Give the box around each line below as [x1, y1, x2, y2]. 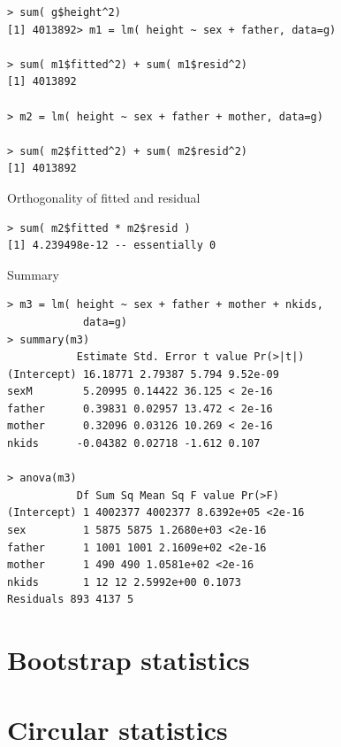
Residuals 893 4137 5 [7, 593, 134, 606]
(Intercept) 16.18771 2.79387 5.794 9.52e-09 [7, 367, 279, 381]
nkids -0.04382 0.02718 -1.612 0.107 [7, 437, 261, 451]
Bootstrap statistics [7, 642, 250, 678]
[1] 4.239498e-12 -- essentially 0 [7, 239, 216, 252]
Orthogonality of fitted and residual [7, 188, 201, 206]
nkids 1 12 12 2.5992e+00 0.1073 [7, 575, 241, 589]
